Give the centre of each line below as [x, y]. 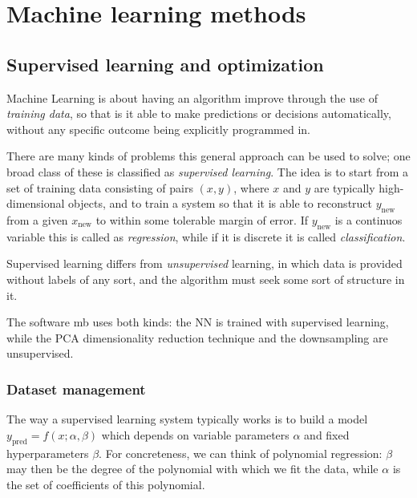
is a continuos [368, 219]
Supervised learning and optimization [165, 64]
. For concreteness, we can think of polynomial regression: [241, 453]
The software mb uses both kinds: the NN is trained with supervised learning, [198, 322]
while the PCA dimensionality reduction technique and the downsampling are [197, 337]
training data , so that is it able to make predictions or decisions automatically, [199, 113]
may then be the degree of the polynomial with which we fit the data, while [192, 469]
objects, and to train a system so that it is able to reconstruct [221, 203]
